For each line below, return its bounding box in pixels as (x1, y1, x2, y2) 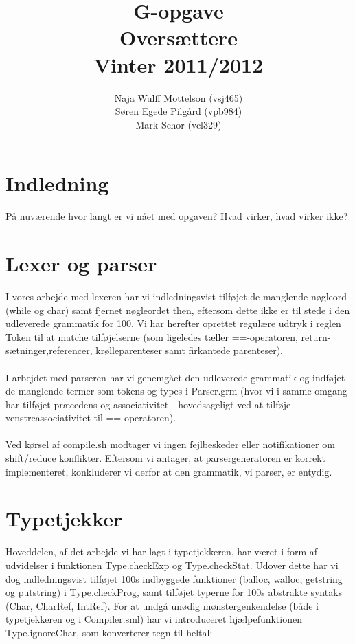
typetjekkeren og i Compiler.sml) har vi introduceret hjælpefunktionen (5, 612, 302, 626)
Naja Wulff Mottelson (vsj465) (114, 90, 243, 104)
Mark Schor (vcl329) (135, 117, 222, 131)
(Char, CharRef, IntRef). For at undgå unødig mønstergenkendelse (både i (5, 598, 319, 612)
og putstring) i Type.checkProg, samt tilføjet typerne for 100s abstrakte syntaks (5, 585, 343, 599)
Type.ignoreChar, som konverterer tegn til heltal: (5, 625, 213, 639)
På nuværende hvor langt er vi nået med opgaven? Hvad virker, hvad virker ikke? (5, 209, 348, 223)
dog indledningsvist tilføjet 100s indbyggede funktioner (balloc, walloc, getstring (5, 571, 343, 586)
